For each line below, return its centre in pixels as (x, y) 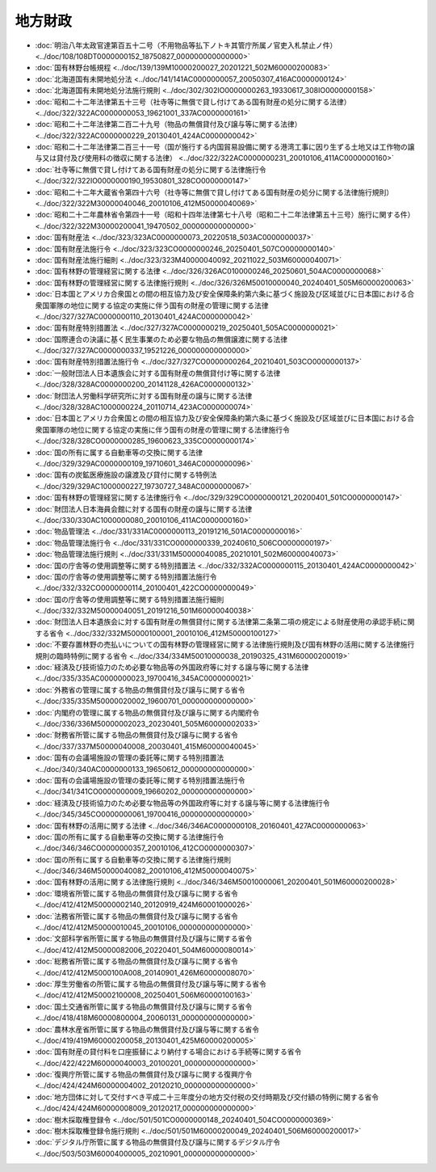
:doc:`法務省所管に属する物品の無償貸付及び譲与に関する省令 (136, 916)
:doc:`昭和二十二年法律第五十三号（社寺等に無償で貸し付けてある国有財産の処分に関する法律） (193, 102)
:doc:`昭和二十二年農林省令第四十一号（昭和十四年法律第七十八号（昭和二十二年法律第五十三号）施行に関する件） (225, 215)
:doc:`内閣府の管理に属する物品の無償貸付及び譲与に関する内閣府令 (147, 712)
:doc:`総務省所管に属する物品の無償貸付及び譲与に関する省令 (136, 961)
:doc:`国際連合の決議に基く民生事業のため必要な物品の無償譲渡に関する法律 (161, 339)
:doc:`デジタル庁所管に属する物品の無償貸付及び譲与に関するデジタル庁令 (157, 1142)
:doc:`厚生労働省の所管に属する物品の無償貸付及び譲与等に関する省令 (151, 984)
